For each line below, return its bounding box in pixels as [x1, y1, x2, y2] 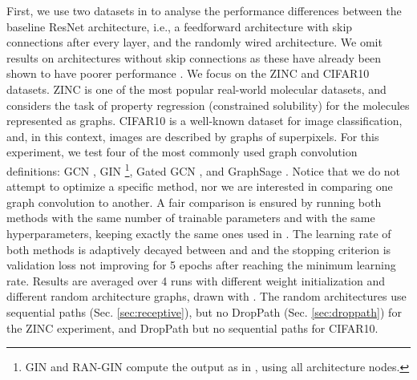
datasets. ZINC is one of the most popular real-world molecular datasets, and [6, 80, 387, 97]
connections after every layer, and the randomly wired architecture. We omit [6, 34, 383, 51]
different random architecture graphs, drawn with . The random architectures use [6, 288, 407, 305]
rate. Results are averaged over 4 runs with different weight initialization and [6, 272, 385, 289]
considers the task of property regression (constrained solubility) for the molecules [6, 96, 410, 113]
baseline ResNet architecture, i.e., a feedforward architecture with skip [6, 18, 353, 34]
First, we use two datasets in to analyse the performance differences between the [6, 2, 402, 18]
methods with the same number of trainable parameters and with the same [6, 209, 375, 226]
